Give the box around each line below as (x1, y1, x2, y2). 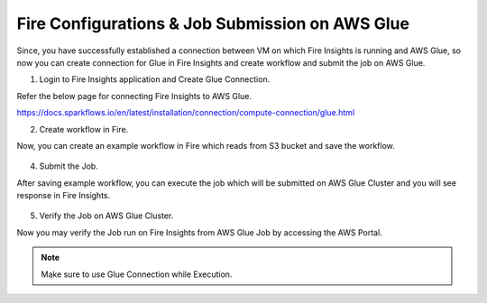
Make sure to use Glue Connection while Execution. (41, 269, 233, 280)
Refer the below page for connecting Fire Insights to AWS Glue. (16, 90, 253, 101)
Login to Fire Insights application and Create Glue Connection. (39, 74, 271, 85)
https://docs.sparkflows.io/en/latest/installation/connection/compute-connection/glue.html (16, 107, 355, 118)
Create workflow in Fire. (39, 124, 129, 134)
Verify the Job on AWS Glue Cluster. (39, 210, 174, 221)
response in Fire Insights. (16, 190, 111, 201)
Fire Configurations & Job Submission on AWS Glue (16, 14, 410, 33)
